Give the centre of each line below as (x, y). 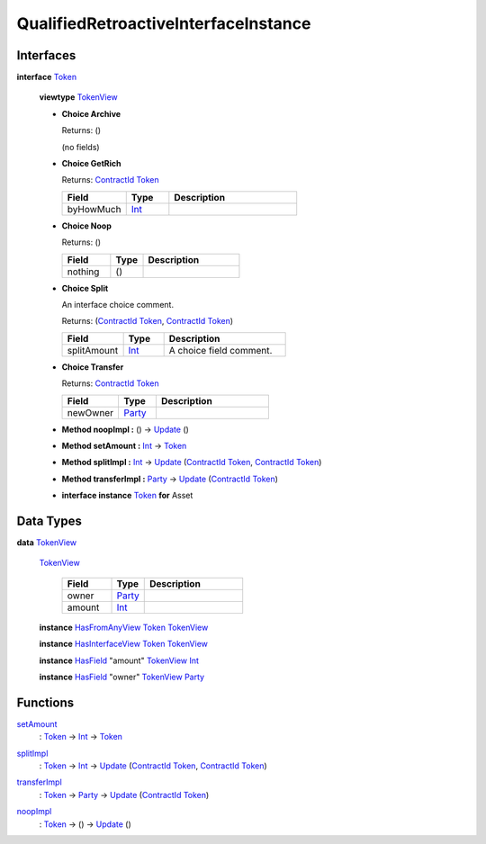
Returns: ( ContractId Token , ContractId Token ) (148, 321)
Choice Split (85, 288)
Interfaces (46, 55)
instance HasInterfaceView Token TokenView (124, 644)
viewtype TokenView (79, 97)
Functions (45, 702)
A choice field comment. (220, 350)
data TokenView (47, 543)
